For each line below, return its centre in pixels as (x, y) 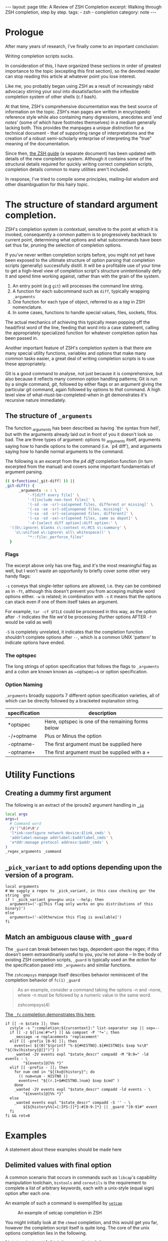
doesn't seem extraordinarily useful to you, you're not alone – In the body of (83, 954)
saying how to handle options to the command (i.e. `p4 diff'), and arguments (84, 446)
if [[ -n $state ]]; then (32, 1024)
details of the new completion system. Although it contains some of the (78, 158)
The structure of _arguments (49, 416)
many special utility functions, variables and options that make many (76, 353)
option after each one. (28, 1193)
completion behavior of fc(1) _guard (43, 980)
